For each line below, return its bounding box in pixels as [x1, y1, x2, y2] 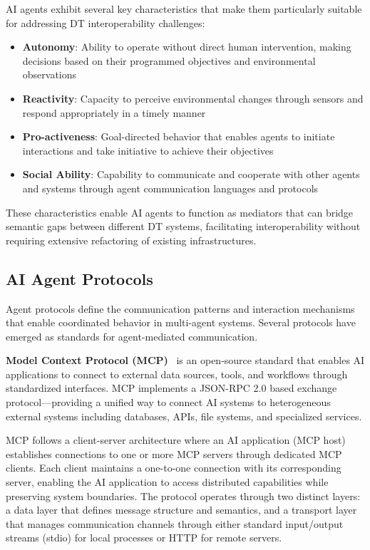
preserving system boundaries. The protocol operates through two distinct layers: [6, 488, 361, 503]
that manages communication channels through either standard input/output [6, 516, 344, 531]
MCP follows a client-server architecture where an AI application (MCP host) [6, 432, 346, 447]
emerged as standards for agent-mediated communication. [6, 328, 258, 343]
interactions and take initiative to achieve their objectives [22, 142, 274, 157]
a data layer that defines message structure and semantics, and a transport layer [6, 502, 357, 517]
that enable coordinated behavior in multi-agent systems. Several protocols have [6, 315, 356, 330]
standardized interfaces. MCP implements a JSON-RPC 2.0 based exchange [6, 380, 337, 395]
